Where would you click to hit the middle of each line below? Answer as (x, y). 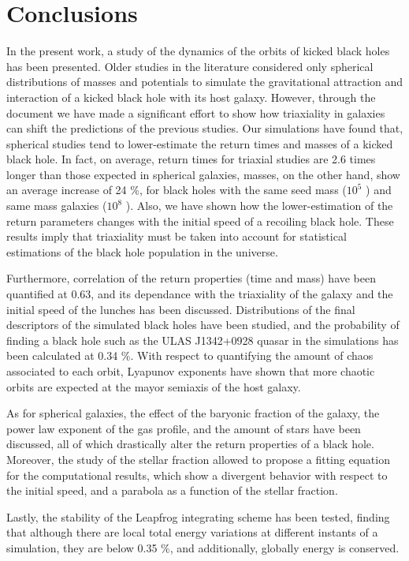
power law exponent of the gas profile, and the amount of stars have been (184, 428)
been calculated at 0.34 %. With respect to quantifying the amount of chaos (190, 355)
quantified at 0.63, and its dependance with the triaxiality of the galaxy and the (200, 294)
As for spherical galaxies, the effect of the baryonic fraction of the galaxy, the (193, 413)
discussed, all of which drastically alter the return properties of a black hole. (190, 444)
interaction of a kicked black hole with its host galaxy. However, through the (191, 97)
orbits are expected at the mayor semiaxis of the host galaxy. (154, 386)
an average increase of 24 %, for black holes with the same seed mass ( (177, 190)
